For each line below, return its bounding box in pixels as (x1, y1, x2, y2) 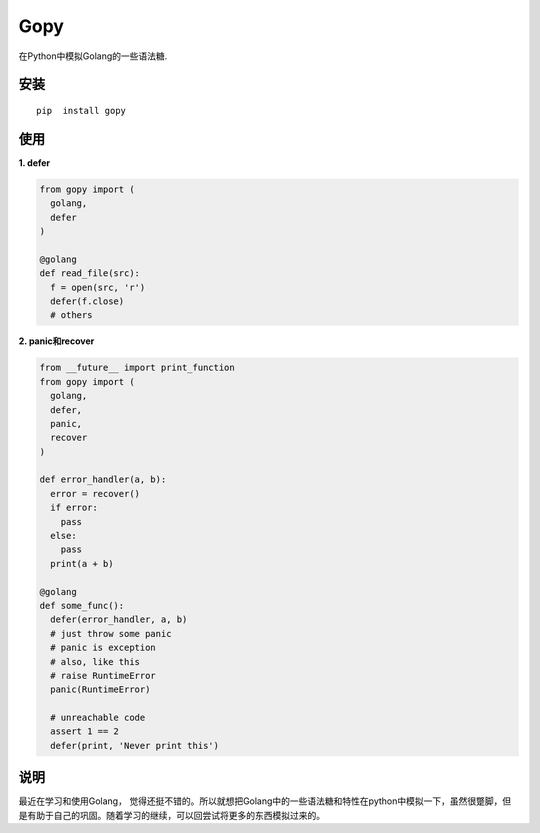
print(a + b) (50, 558, 114, 569)
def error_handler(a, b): (39, 474, 167, 485)
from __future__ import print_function (39, 362, 235, 374)
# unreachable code (50, 712, 146, 724)
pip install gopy (36, 105, 127, 116)
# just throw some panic (50, 628, 172, 639)
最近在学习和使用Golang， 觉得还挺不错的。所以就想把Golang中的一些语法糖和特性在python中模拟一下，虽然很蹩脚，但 (18, 795, 512, 807)
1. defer (18, 156, 51, 169)
